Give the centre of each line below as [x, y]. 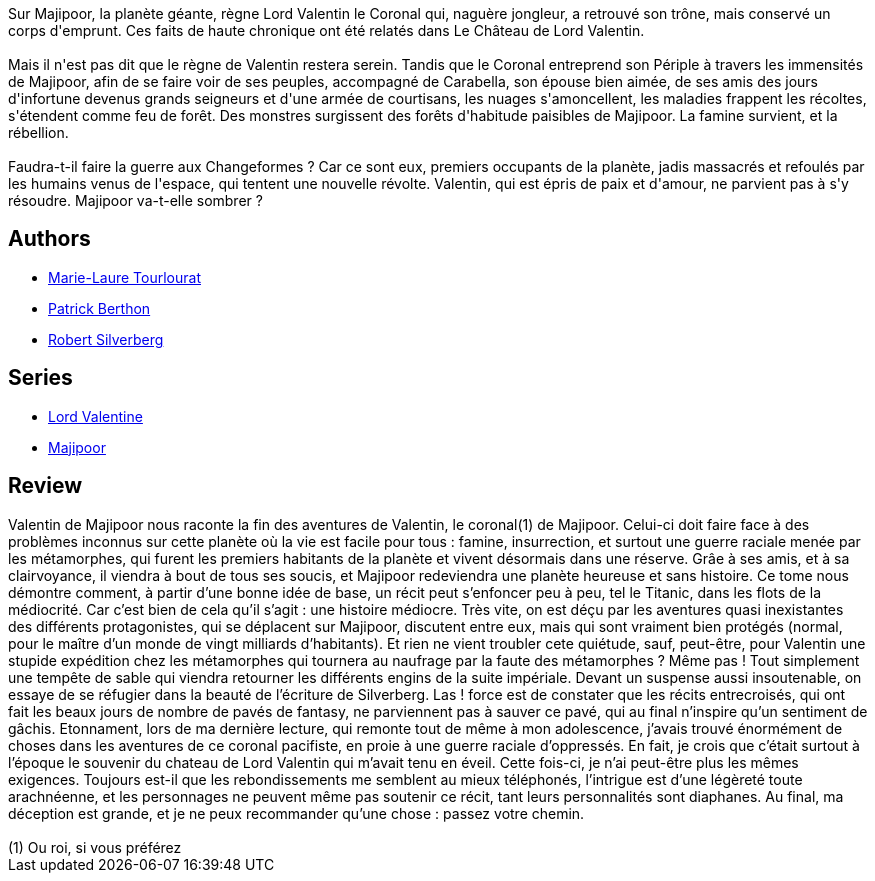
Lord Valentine [95, 416]
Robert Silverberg [106, 339]
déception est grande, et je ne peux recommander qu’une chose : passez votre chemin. [296, 813]
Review [45, 486]
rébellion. [38, 132]
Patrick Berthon [99, 308]
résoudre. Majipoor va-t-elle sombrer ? [135, 200]
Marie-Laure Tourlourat [124, 277]
